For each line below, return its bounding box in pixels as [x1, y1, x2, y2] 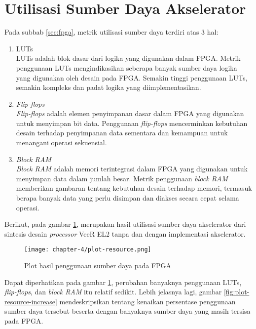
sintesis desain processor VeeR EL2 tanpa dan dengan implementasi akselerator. [4, 228, 246, 239]
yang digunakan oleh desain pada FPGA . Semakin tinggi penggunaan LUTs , [16, 72, 248, 82]
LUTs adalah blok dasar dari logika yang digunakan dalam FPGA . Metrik [16, 53, 241, 63]
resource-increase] [4, 296, 57, 306]
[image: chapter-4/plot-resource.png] [24, 246, 151, 253]
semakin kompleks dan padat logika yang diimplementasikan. [16, 82, 201, 92]
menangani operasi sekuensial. [16, 137, 107, 148]
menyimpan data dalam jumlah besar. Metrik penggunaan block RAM [16, 173, 228, 183]
